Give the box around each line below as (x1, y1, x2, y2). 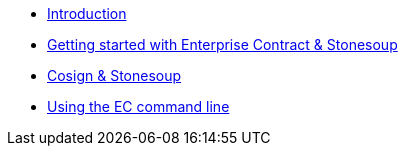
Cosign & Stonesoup (47, 67, 182, 84)
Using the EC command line (47, 98, 230, 115)
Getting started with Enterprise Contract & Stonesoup (47, 36, 398, 53)
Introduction (47, 5, 127, 22)
